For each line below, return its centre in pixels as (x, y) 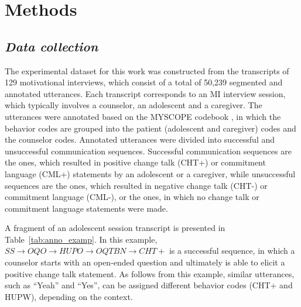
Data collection (52, 46)
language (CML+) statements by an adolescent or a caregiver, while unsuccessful (150, 173)
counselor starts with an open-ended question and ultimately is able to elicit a (145, 262)
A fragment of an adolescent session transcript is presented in (115, 228)
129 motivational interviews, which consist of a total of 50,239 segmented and (144, 82)
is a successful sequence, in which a (232, 251)
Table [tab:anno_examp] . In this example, (81, 239)
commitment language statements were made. (86, 208)
